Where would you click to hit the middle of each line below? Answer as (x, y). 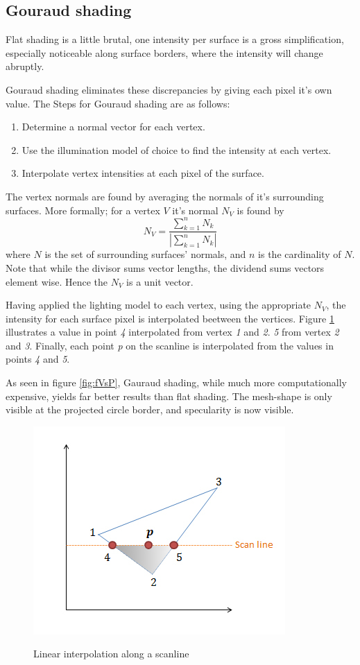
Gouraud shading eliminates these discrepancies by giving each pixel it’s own (169, 89)
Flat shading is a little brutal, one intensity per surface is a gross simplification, (175, 39)
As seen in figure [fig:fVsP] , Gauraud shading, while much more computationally (176, 382)
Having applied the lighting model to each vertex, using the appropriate (158, 305)
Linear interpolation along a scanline (111, 654)
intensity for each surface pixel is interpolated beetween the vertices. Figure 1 (170, 318)
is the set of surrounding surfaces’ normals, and (145, 254)
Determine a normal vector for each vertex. (113, 127)
